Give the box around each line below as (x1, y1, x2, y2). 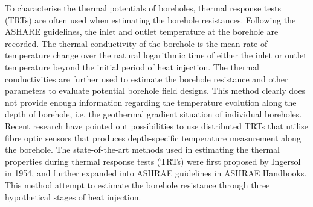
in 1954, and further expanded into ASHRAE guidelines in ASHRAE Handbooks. (5, 167, 307, 179)
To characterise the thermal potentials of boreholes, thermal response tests (5, 2, 281, 14)
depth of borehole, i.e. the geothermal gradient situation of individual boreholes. (5, 108, 302, 120)
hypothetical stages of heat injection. (5, 190, 141, 203)
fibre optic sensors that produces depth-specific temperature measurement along (5, 131, 301, 144)
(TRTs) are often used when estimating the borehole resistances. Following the (5, 13, 296, 26)
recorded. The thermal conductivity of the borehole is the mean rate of (5, 37, 268, 49)
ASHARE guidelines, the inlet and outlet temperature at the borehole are (5, 25, 279, 38)
